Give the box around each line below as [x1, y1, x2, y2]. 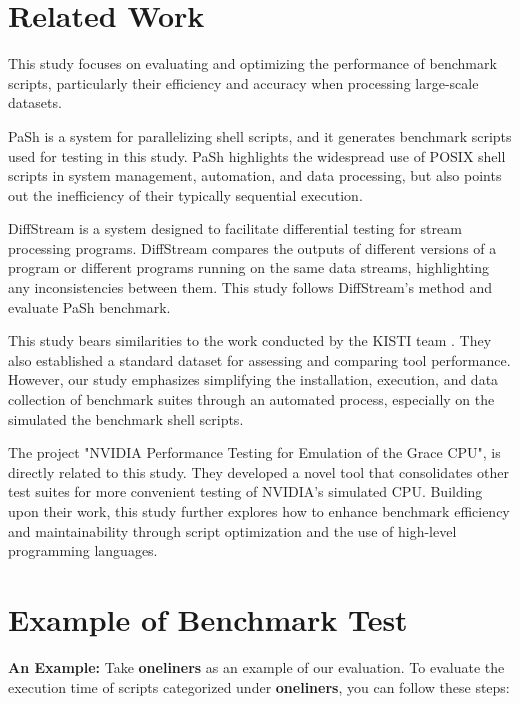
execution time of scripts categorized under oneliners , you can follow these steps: [8, 676, 510, 697]
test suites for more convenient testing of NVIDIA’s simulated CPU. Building [8, 481, 483, 502]
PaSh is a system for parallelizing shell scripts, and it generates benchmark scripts [8, 125, 512, 146]
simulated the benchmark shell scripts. [8, 408, 244, 429]
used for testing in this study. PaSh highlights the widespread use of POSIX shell [8, 145, 506, 166]
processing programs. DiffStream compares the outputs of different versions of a [8, 237, 497, 258]
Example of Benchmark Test [8, 598, 408, 639]
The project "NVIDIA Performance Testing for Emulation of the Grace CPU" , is [8, 442, 501, 463]
